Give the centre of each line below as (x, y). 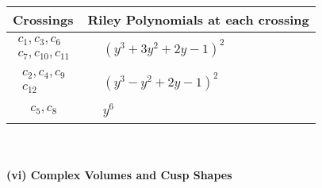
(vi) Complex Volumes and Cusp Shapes (119, 175)
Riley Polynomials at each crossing (198, 19)
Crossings (43, 19)
